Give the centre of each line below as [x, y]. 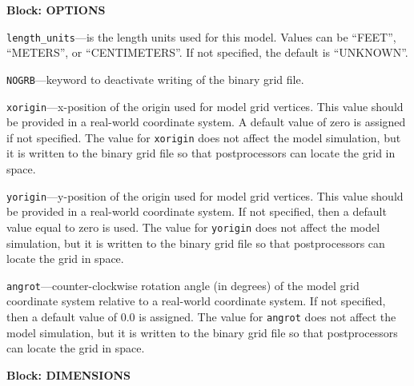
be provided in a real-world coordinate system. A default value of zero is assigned [206, 122]
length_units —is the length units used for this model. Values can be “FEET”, [201, 36]
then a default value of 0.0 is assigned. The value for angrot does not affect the [201, 316]
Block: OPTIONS [56, 10]
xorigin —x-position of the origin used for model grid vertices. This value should [205, 106]
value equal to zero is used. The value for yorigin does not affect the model [193, 227]
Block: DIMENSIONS [69, 374]
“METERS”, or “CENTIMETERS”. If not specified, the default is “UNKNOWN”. [207, 52]
